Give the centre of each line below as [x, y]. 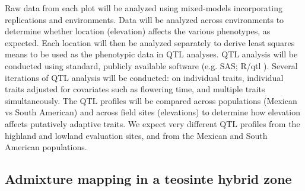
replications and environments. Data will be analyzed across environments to [144, 19]
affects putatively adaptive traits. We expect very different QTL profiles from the [152, 123]
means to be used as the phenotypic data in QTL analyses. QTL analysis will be [151, 54]
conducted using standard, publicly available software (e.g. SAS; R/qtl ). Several [151, 65]
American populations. [46, 147]
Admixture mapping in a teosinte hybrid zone [148, 179]
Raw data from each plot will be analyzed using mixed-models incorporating [144, 8]
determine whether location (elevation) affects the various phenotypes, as [138, 31]
